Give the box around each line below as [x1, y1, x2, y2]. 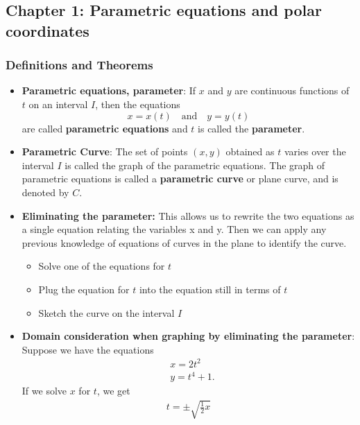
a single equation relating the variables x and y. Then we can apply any [22, 222, 327, 236]
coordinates [6, 19, 89, 41]
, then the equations [95, 96, 180, 111]
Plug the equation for [38, 281, 130, 296]
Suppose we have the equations [22, 342, 154, 356]
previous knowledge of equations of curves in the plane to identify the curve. [22, 235, 347, 250]
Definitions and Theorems [6, 56, 153, 73]
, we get [96, 383, 130, 398]
